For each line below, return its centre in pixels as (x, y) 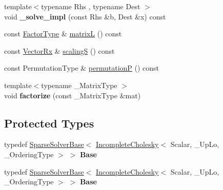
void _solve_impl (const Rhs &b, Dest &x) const (85, 16)
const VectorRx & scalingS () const (59, 50)
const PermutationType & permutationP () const (82, 68)
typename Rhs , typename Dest (91, 6)
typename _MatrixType (79, 85)
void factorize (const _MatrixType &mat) (73, 95)
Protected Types (49, 123)
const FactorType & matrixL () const (63, 34)
